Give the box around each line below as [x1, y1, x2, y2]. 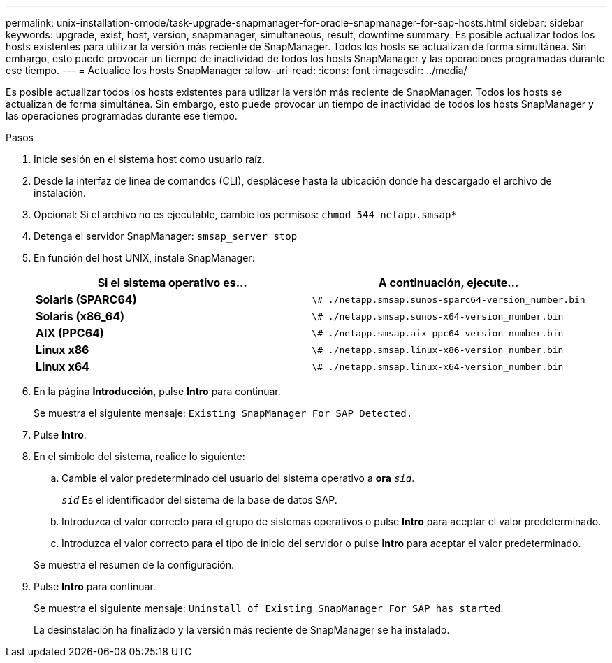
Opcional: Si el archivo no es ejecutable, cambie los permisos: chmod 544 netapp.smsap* [34, 208, 457, 220]
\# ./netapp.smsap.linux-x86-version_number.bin [312, 344, 564, 355]
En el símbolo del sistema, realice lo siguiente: [34, 450, 245, 462]
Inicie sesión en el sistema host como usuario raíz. [34, 153, 265, 165]
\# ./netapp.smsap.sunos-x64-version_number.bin [312, 311, 564, 322]
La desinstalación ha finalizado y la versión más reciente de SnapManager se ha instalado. [34, 624, 450, 636]
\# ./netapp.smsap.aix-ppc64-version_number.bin [312, 327, 564, 338]
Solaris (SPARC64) [36, 292, 137, 306]
